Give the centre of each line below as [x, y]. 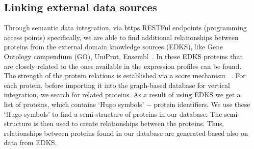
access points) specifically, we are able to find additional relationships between [121, 37]
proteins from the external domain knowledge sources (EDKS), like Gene [114, 47]
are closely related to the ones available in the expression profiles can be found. [123, 66]
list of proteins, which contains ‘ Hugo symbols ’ [74, 104]
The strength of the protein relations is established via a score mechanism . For [125, 75]
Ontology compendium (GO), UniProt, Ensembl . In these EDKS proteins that [123, 56]
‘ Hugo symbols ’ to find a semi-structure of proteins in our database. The [113, 114]
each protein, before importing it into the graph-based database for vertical [117, 85]
